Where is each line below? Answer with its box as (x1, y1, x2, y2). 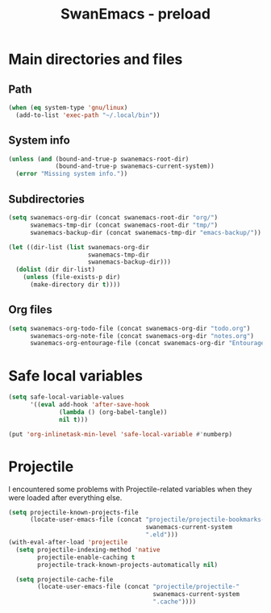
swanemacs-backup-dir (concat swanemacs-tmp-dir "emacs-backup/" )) (29, 228, 262, 236)
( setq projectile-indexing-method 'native (15, 545, 161, 553)
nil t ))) (59, 415, 89, 423)
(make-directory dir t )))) (29, 281, 121, 289)
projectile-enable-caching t (37, 553, 135, 561)
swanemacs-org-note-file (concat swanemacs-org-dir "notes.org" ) (29, 332, 254, 340)
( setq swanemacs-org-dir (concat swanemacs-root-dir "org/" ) (8, 214, 219, 222)
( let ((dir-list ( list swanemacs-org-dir (8, 243, 150, 251)
